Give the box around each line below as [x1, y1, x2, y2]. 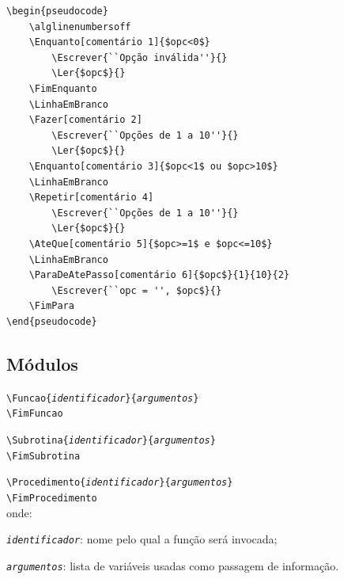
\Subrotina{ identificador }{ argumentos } [6, 434, 216, 446]
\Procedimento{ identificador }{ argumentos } [6, 477, 233, 489]
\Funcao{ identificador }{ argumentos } [6, 392, 199, 404]
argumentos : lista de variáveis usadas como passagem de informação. [6, 557, 339, 573]
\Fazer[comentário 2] [28, 114, 142, 126]
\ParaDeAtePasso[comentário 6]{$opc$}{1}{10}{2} [28, 269, 289, 281]
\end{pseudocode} [6, 315, 97, 327]
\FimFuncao [6, 408, 63, 420]
